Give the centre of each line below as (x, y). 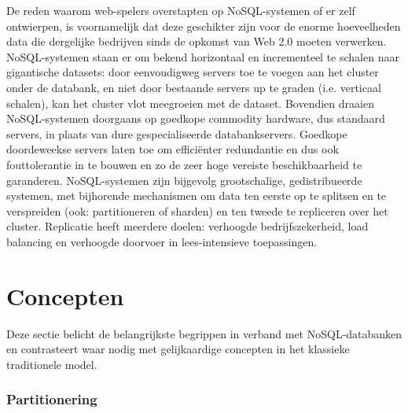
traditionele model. (52, 364)
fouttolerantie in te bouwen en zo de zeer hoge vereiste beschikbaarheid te (184, 164)
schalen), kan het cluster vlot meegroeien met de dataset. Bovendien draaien (190, 103)
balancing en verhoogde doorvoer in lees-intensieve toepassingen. (162, 241)
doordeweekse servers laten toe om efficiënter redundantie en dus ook (173, 149)
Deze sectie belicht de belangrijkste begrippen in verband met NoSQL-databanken (204, 333)
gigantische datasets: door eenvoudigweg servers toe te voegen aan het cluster (193, 72)
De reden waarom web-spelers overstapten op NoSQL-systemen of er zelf (181, 10)
